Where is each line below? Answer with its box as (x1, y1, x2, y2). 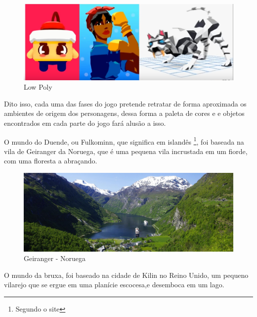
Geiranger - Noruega (24, 253, 86, 264)
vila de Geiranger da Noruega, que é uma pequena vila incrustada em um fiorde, (4, 146, 248, 156)
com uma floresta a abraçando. (4, 156, 97, 166)
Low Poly (24, 82, 52, 92)
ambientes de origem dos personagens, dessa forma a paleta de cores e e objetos (4, 108, 245, 118)
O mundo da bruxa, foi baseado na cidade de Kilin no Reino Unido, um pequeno (4, 269, 249, 280)
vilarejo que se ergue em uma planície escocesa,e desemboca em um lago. (4, 279, 224, 290)
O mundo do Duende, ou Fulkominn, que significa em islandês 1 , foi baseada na (4, 135, 244, 147)
